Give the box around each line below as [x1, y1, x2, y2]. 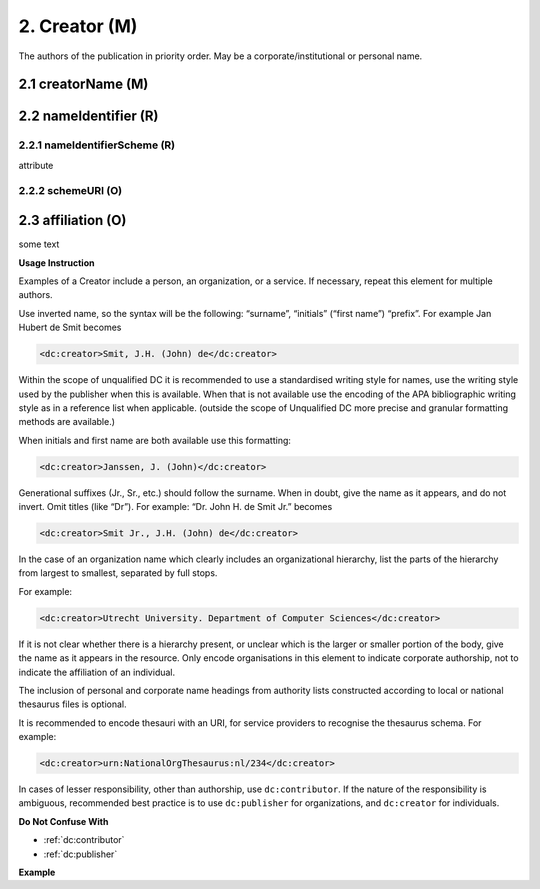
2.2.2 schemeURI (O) [18, 184, 123, 198]
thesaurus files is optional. [18, 698, 127, 710]
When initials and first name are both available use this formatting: [18, 434, 292, 446]
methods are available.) [18, 416, 115, 428]
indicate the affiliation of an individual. [18, 666, 176, 678]
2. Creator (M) [18, 15, 138, 37]
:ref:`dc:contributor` [43, 834, 125, 846]
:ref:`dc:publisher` [43, 848, 118, 860]
